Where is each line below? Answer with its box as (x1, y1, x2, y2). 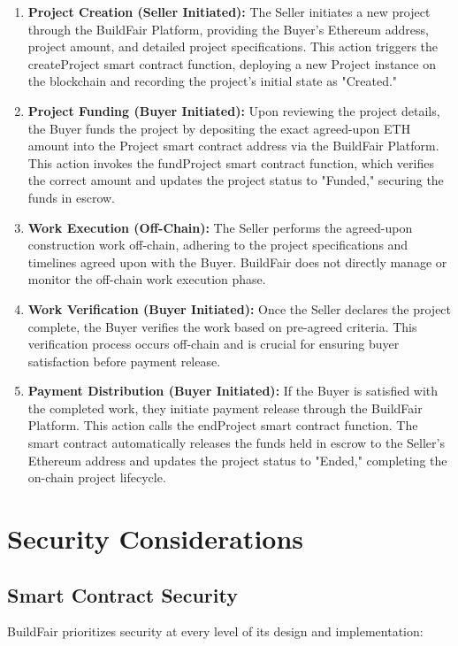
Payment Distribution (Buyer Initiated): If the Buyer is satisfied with (27, 381, 439, 400)
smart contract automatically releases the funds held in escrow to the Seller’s (27, 434, 445, 452)
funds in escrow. (27, 188, 115, 206)
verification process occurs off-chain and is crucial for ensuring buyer (27, 335, 400, 353)
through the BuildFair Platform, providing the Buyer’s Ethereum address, (27, 19, 429, 38)
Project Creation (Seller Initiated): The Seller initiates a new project (27, 3, 431, 20)
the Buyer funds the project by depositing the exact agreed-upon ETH (27, 119, 411, 137)
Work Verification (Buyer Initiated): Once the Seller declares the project (27, 299, 452, 318)
